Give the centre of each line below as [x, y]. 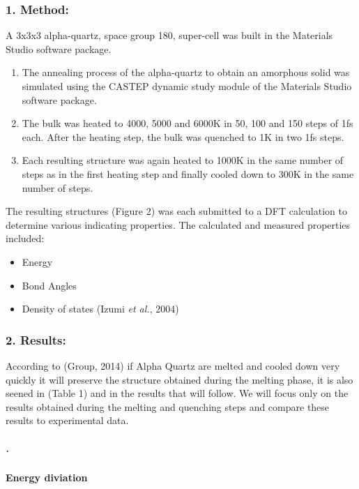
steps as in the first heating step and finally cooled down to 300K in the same [188, 173]
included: [25, 238]
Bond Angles [49, 285]
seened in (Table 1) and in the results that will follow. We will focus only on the [177, 393]
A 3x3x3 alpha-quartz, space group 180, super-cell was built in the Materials [169, 35]
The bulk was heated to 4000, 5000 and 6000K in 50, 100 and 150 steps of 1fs [188, 123]
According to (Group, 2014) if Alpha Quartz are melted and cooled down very [173, 365]
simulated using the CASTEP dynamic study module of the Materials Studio [187, 86]
